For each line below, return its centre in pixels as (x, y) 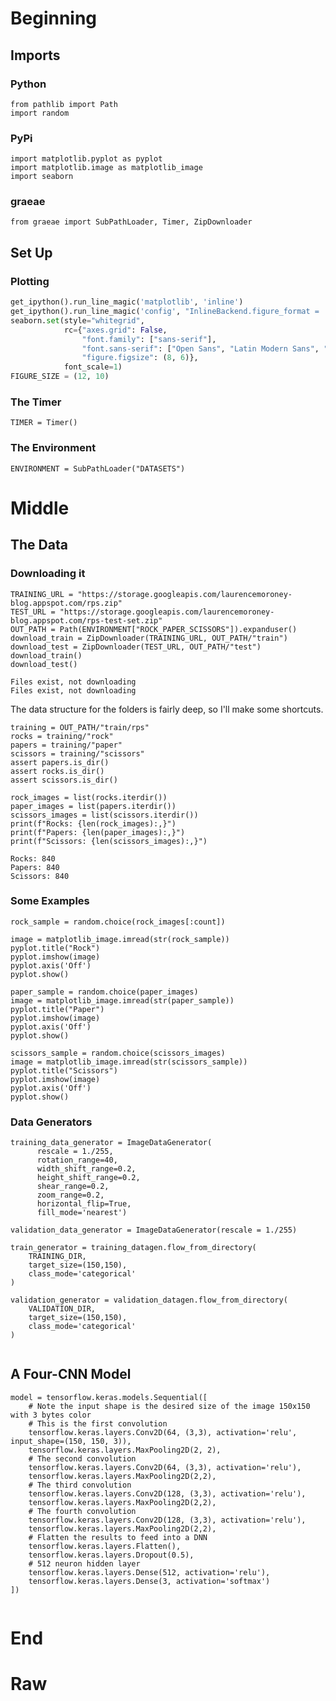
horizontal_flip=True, (84, 1204)
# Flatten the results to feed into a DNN (118, 1537)
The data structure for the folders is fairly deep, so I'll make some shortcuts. (167, 709)
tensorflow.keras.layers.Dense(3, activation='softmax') (149, 1581)
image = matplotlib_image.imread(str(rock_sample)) (120, 939)
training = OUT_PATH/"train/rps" (80, 727)
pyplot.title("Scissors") (64, 1070)
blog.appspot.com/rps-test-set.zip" (86, 620)
